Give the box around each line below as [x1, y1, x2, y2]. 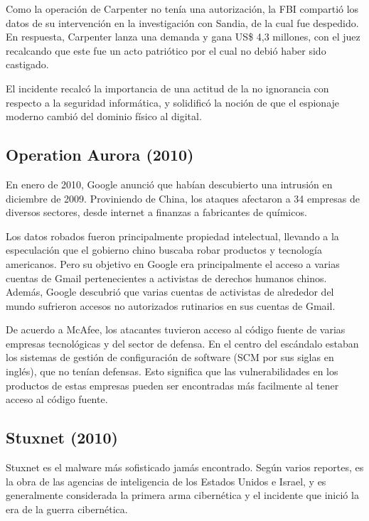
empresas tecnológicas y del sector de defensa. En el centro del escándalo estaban [6, 335, 359, 350]
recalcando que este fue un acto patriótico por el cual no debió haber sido [6, 43, 326, 58]
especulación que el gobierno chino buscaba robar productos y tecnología [6, 242, 322, 257]
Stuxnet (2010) [6, 426, 118, 449]
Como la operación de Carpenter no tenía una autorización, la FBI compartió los [6, 1, 359, 16]
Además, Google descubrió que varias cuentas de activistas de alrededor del [6, 284, 334, 299]
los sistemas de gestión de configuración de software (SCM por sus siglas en [6, 350, 334, 365]
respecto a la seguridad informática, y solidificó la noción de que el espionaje [6, 95, 340, 109]
